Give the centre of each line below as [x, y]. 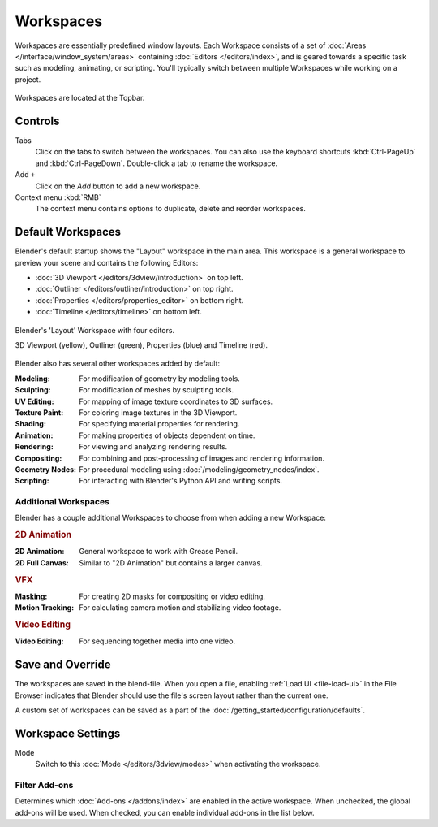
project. [28, 79]
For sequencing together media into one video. [157, 641]
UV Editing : [34, 401]
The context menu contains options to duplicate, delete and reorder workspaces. [170, 209]
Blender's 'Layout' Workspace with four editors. [94, 330]
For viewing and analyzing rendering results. [153, 447]
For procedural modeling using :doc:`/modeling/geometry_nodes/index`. [199, 469]
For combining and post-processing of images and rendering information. [202, 458]
